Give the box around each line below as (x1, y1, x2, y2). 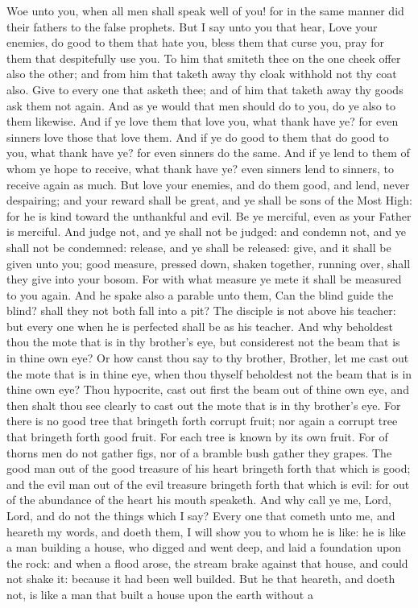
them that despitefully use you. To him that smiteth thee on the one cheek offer (6, 49, 401, 66)
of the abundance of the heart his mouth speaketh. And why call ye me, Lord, (6, 491, 391, 508)
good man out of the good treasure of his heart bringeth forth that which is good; (6, 460, 411, 477)
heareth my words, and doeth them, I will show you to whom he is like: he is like (6, 523, 406, 540)
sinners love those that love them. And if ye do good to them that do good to (6, 128, 389, 145)
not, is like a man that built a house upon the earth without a (6, 585, 313, 602)
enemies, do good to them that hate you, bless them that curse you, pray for (6, 34, 385, 51)
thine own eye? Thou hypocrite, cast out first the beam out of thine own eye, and (6, 381, 409, 398)
